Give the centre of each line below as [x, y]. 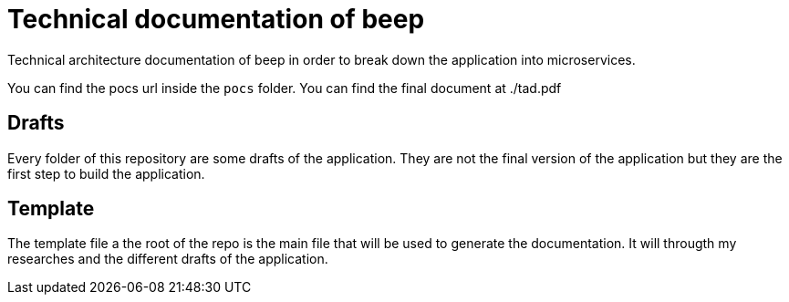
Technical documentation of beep [216, 19]
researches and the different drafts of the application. [168, 259]
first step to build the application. [106, 173]
